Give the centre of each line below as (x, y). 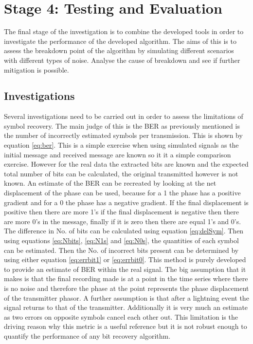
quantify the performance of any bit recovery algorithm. (87, 335)
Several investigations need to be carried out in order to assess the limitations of (124, 116)
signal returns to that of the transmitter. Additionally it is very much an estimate (126, 307)
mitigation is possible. (36, 69)
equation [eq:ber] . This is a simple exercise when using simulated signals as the (121, 145)
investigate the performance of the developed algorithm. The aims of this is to (120, 41)
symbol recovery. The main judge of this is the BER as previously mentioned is (122, 125)
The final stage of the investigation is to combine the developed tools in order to (124, 31)
